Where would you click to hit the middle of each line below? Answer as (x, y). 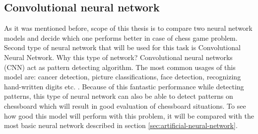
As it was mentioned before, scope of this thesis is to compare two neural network (128, 28)
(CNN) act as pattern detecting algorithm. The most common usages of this (120, 67)
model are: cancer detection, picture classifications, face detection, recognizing (123, 77)
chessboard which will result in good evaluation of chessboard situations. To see (125, 105)
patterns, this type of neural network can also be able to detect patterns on (119, 96)
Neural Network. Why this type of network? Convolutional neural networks (118, 57)
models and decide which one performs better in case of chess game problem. (121, 37)
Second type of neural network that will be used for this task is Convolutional (122, 47)
